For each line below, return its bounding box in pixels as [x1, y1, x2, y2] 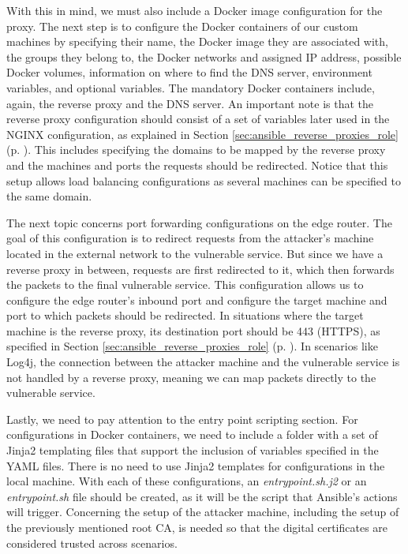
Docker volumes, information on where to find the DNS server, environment [6, 64, 372, 80]
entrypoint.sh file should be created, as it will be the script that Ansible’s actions [6, 488, 398, 504]
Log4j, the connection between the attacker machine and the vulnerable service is [6, 354, 400, 370]
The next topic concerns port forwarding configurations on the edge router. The [6, 214, 392, 230]
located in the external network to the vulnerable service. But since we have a [6, 245, 384, 261]
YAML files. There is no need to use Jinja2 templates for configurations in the [6, 457, 385, 474]
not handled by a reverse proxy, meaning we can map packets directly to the [6, 369, 376, 385]
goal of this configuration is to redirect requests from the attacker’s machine [6, 230, 374, 246]
